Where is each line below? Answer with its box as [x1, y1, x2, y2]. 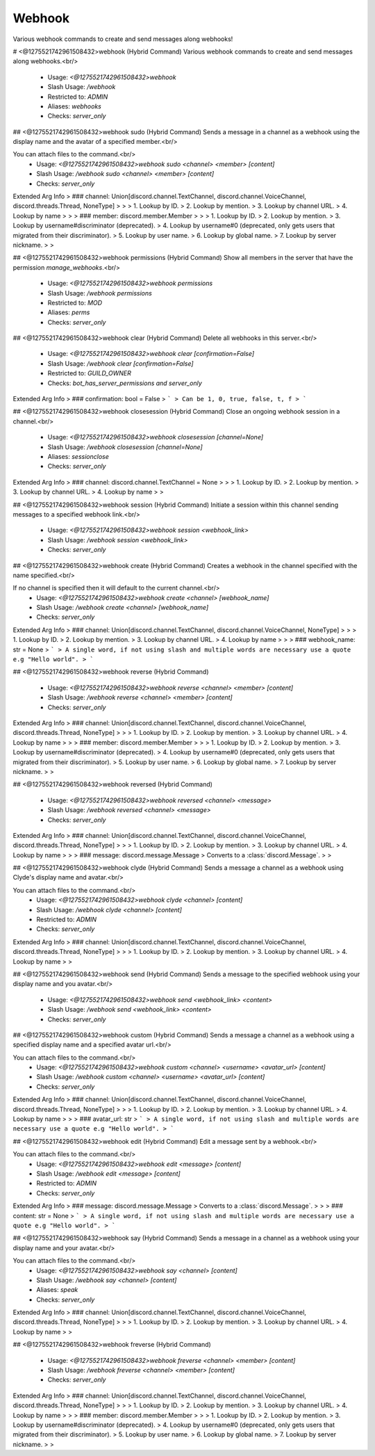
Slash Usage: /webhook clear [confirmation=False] [47, 359, 194, 368]
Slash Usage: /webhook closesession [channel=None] [47, 442, 203, 451]
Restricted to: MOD [47, 298, 103, 307]
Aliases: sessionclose [47, 453, 109, 460]
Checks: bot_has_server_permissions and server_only [47, 379, 203, 387]
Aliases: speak [36, 1286, 78, 1294]
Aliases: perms [47, 308, 90, 316]
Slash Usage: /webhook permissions [47, 289, 152, 297]
